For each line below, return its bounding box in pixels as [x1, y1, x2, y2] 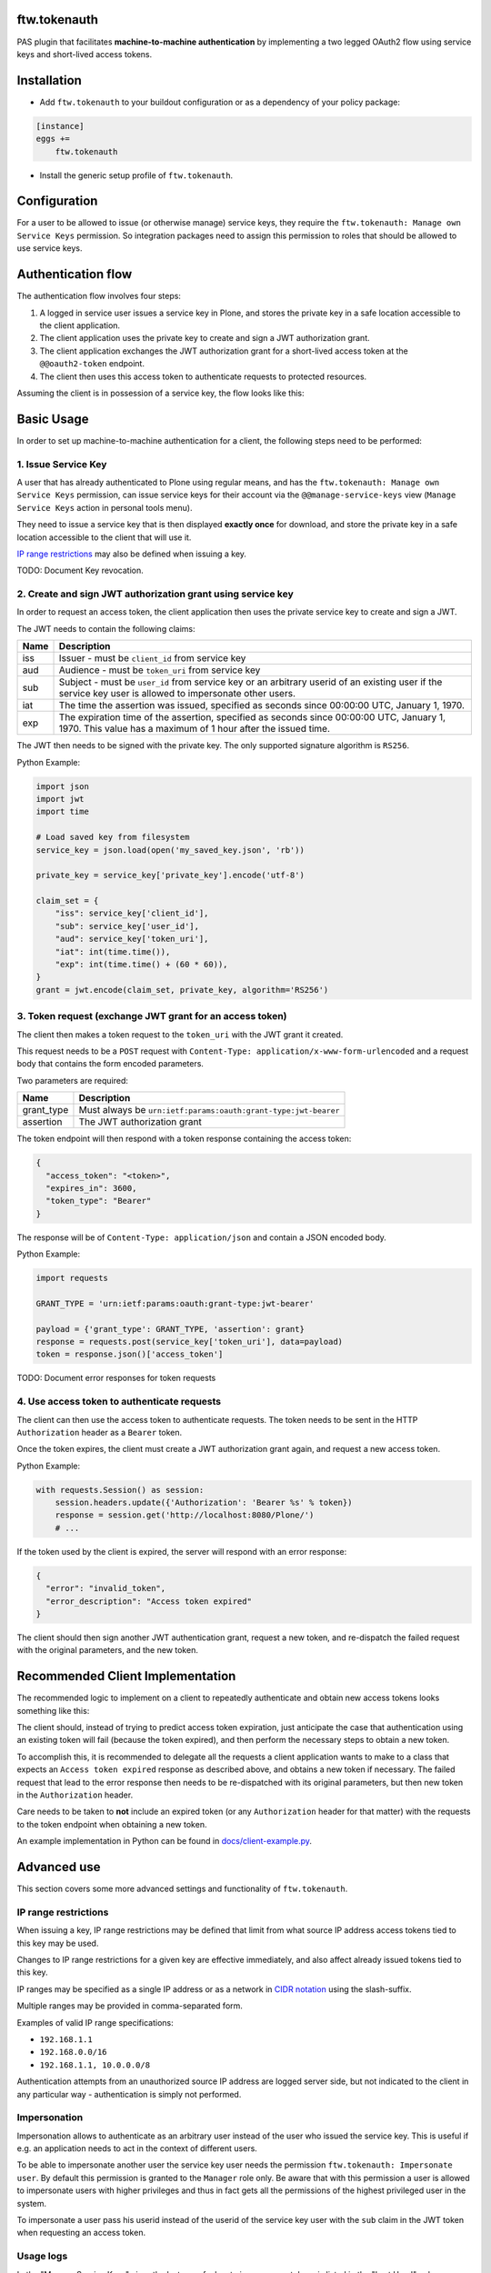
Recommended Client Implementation [16, 1668, 236, 1684]
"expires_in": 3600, [45, 1183, 137, 1193]
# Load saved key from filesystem [35, 832, 190, 843]
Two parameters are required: [16, 1075, 129, 1086]
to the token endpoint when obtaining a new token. [16, 1818, 207, 1829]
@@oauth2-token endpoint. [39, 358, 145, 369]
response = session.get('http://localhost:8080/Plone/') [55, 1510, 315, 1520]
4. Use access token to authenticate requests [16, 1396, 222, 1408]
